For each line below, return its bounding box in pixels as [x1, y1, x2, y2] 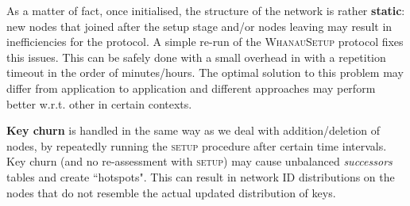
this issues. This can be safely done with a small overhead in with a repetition [6, 48, 386, 65]
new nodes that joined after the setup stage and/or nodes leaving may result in [6, 17, 393, 34]
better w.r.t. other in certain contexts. [6, 95, 192, 112]
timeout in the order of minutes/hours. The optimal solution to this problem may [6, 64, 404, 81]
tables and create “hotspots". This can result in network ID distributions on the [6, 168, 395, 185]
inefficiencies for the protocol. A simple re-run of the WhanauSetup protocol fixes [6, 33, 404, 50]
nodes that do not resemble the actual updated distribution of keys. [6, 184, 336, 200]
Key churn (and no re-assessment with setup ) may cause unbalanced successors [6, 153, 393, 170]
